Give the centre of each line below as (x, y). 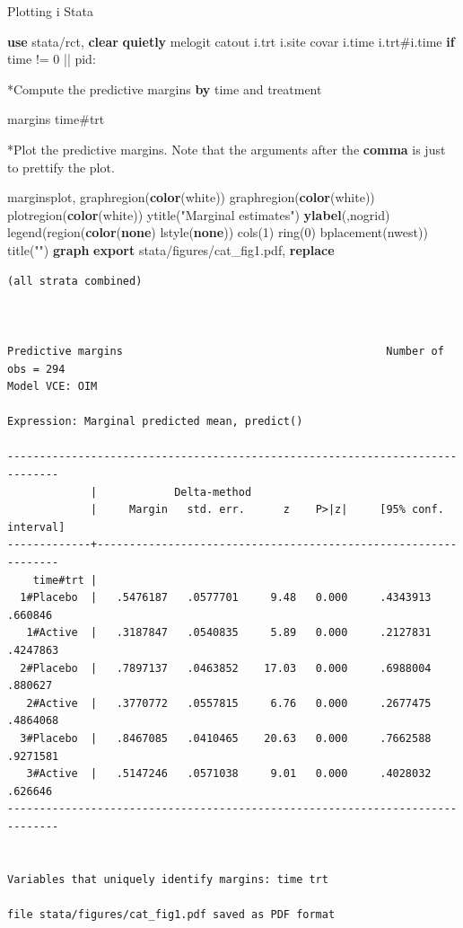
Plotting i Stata (50, 11)
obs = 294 (36, 369)
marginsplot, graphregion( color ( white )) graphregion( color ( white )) (191, 197)
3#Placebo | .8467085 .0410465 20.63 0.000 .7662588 (226, 738)
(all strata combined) (75, 281)
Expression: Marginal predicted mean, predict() (155, 422)
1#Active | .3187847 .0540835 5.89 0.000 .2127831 (229, 633)
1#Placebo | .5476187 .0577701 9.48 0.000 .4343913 (226, 598)
